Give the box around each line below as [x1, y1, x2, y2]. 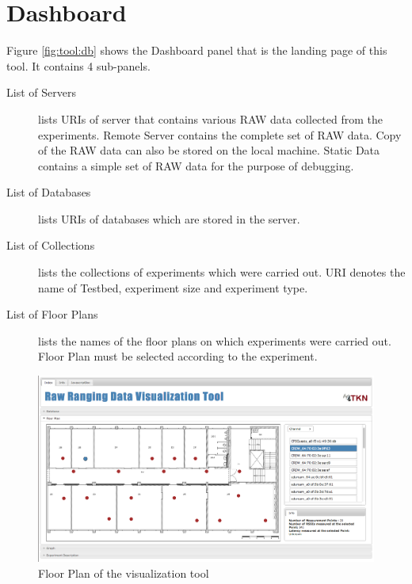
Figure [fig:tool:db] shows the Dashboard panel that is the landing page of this [6, 42, 387, 59]
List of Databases [6, 184, 91, 200]
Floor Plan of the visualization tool [38, 564, 209, 581]
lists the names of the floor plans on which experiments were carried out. [38, 332, 391, 349]
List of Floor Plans [6, 306, 98, 323]
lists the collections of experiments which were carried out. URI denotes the [38, 264, 406, 281]
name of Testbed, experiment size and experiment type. [38, 279, 308, 296]
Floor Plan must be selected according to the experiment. [38, 348, 318, 365]
